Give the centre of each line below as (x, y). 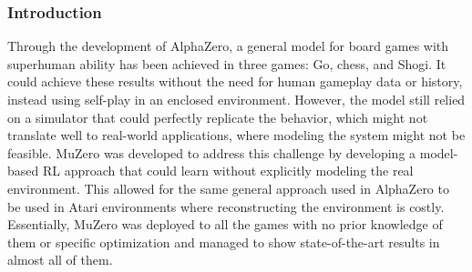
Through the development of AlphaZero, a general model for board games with (228, 46)
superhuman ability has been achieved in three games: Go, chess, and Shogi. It (227, 63)
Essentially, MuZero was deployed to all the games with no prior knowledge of (225, 224)
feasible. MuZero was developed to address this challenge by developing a (212, 152)
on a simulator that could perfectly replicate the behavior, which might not (218, 117)
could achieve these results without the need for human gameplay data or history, (235, 81)
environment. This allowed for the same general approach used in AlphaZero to (228, 188)
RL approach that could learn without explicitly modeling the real (228, 171)
